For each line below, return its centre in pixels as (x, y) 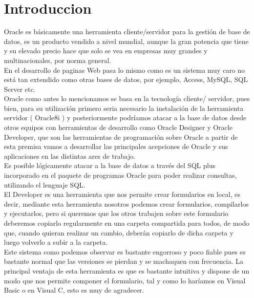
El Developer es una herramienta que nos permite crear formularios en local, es (122, 194)
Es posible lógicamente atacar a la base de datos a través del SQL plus (110, 165)
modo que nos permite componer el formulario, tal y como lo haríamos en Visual (125, 280)
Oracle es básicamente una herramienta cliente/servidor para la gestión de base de (127, 32)
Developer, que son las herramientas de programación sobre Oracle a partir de (121, 137)
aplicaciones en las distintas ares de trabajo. (70, 156)
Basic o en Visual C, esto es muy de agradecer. (74, 290)
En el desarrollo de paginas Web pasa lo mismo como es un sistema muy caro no (125, 70)
